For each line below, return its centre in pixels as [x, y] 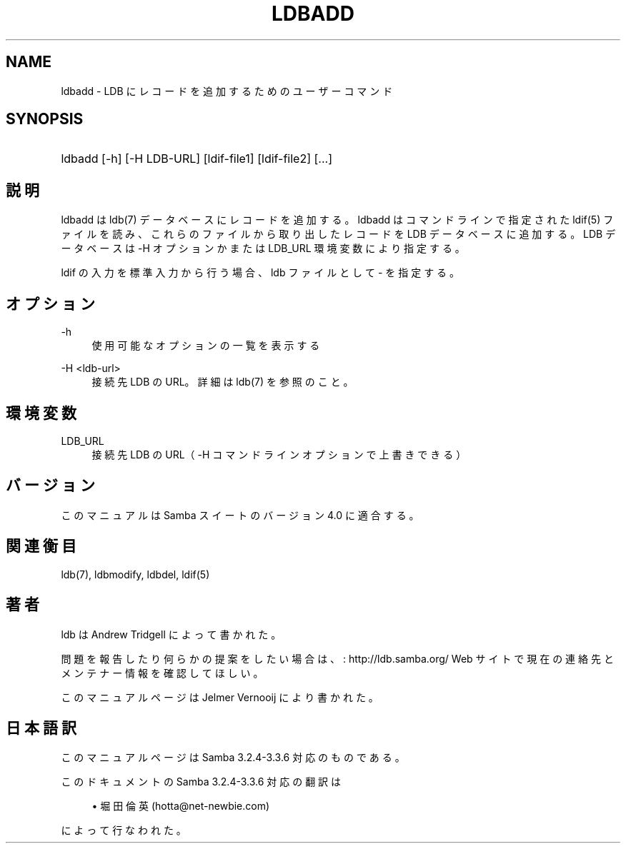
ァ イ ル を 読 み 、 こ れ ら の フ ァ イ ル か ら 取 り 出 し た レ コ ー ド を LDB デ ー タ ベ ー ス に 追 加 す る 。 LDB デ [338, 234]
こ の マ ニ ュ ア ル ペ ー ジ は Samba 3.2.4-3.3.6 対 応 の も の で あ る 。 [233, 758]
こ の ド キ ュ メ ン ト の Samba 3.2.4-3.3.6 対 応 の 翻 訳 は [201, 782]
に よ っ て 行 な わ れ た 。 [124, 830]
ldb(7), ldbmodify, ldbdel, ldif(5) [135, 574]
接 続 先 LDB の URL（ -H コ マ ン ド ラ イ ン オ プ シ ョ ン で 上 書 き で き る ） [279, 454]
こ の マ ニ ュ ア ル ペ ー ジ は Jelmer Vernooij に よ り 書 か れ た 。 [220, 697]
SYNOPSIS [45, 119]
